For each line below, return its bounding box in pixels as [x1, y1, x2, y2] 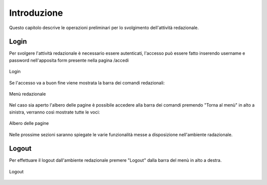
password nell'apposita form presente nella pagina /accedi [9, 57, 129, 63]
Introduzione [9, 7, 63, 18]
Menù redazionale [9, 91, 46, 97]
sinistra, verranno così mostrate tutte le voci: [9, 109, 100, 115]
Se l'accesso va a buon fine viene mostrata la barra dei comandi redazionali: [9, 79, 165, 86]
